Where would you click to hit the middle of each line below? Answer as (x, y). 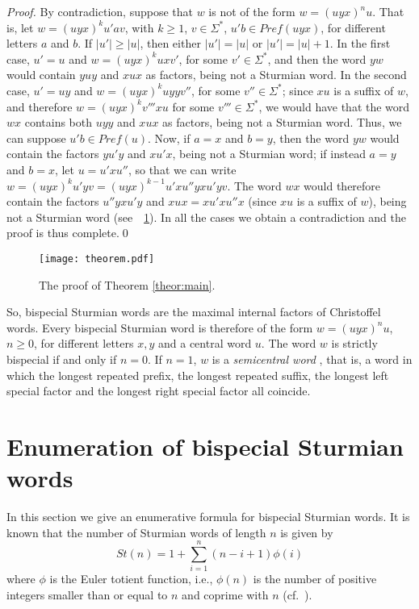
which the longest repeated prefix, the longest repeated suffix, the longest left (198, 375)
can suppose (36, 138)
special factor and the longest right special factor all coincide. (159, 391)
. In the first (360, 43)
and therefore (40, 106)
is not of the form (252, 11)
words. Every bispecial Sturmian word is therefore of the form (160, 327)
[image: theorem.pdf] (97, 259)
